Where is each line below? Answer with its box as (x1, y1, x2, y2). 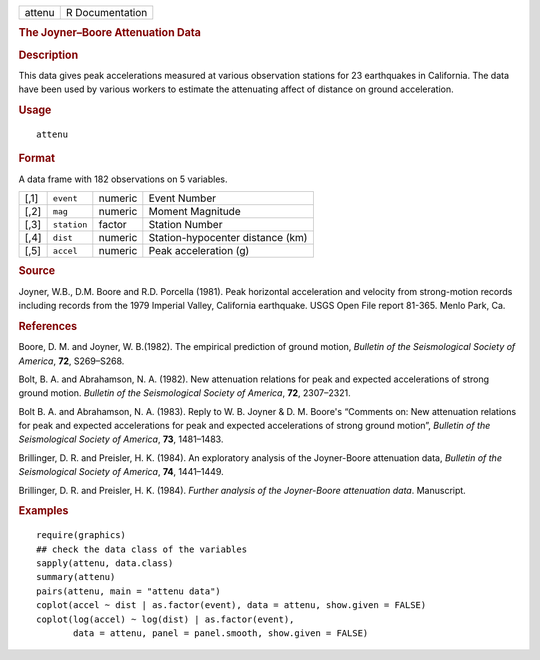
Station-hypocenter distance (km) (148, 231, 308, 245)
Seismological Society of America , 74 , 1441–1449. (18, 466, 224, 478)
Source (18, 264, 56, 278)
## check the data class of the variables (36, 543, 248, 555)
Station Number (148, 218, 223, 232)
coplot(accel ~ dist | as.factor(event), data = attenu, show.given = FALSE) (36, 600, 427, 611)
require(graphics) (36, 530, 127, 541)
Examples (18, 504, 69, 518)
